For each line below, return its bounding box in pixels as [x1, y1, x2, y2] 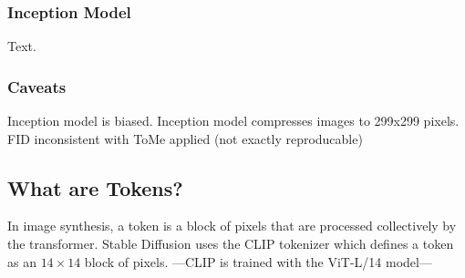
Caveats [7, 75, 67, 98]
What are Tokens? [7, 173, 183, 201]
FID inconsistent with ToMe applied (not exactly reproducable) [7, 129, 363, 148]
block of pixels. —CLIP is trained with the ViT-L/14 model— [84, 252, 432, 271]
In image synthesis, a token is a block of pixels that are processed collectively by [7, 216, 457, 235]
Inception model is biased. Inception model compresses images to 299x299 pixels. [7, 111, 460, 130]
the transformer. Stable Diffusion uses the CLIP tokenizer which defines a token [7, 234, 454, 253]
